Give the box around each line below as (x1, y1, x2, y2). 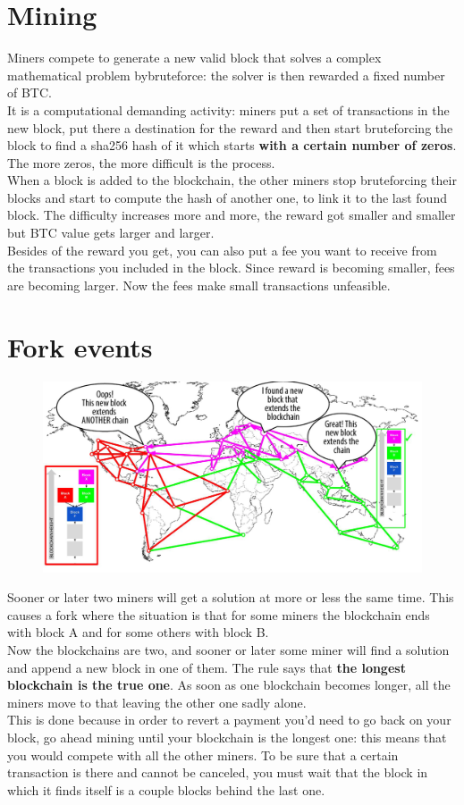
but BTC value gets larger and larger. (7, 223, 215, 242)
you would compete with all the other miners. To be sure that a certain (7, 745, 399, 764)
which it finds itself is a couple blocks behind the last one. (7, 780, 325, 799)
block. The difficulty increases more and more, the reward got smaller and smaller (7, 205, 456, 224)
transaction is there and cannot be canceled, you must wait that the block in (7, 763, 428, 782)
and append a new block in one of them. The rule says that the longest (7, 658, 406, 676)
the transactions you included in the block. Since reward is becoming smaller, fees (7, 258, 455, 277)
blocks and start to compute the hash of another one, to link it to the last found (7, 188, 447, 206)
